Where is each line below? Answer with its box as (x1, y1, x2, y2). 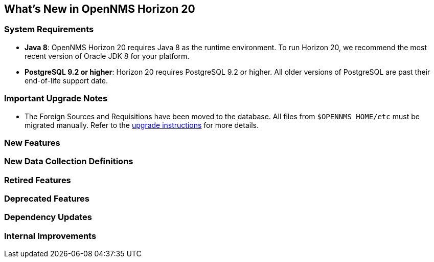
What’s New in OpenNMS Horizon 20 (4, 3, 195, 15)
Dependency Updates (4, 212, 92, 223)
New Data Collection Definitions (4, 156, 133, 167)
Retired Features (4, 174, 71, 185)
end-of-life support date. (25, 76, 108, 85)
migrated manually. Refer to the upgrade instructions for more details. (25, 120, 259, 129)
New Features (4, 137, 60, 148)
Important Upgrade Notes (4, 93, 108, 104)
